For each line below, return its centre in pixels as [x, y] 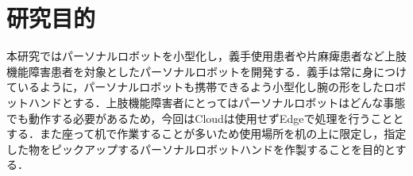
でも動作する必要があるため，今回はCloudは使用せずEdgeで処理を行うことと [205, 118]
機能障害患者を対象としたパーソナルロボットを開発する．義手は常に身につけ [206, 71]
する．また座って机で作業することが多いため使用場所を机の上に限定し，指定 [206, 134]
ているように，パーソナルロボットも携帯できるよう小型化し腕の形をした [195, 87]
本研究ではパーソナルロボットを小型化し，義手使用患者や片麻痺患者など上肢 [206, 56]
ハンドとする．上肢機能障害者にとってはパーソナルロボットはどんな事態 [217, 102]
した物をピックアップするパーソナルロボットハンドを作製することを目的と [201, 149]
